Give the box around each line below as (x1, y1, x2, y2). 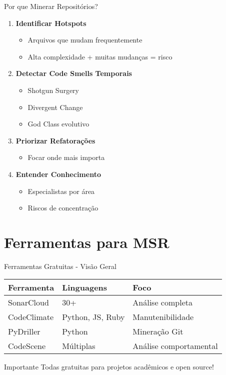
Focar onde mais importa (27, 152, 105, 162)
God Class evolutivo (27, 118, 89, 129)
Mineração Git (132, 325, 183, 337)
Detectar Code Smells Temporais (15, 68, 132, 78)
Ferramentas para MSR (4, 231, 169, 252)
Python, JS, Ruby (62, 311, 125, 323)
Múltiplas (62, 340, 95, 352)
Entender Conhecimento (15, 168, 101, 179)
